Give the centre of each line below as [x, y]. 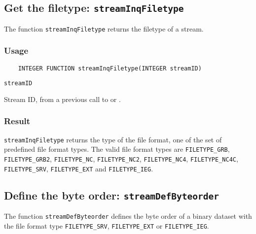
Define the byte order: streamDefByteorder [112, 195]
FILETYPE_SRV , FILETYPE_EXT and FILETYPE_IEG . [79, 168]
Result [17, 121]
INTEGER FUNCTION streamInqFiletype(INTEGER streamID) [110, 68]
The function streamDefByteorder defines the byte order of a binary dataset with [128, 216]
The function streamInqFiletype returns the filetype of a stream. [104, 28]
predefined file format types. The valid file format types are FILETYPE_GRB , [117, 149]
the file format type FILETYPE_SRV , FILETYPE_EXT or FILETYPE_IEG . [107, 225]
